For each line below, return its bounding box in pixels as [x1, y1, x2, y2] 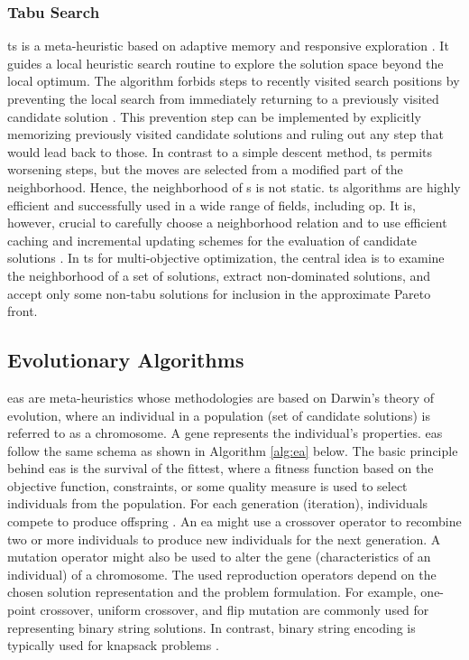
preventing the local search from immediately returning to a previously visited [7, 89, 439, 107]
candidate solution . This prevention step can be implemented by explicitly [7, 107, 421, 125]
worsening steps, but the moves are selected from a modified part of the [7, 160, 403, 179]
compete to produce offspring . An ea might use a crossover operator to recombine [7, 512, 462, 531]
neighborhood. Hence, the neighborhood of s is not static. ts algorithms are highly [7, 177, 461, 196]
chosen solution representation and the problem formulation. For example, [7, 582, 417, 601]
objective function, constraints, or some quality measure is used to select [7, 476, 408, 495]
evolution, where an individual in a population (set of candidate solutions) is [7, 405, 431, 424]
